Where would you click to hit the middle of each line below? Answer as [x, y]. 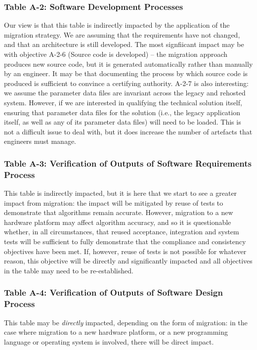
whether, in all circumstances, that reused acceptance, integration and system [122, 232]
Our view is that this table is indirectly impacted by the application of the [117, 25]
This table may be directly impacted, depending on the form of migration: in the [126, 322]
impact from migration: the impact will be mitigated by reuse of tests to [114, 202]
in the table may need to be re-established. [69, 270]
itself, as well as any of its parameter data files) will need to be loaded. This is [123, 122]
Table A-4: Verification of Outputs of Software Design [113, 292]
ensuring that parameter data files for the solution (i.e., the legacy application [122, 112]
